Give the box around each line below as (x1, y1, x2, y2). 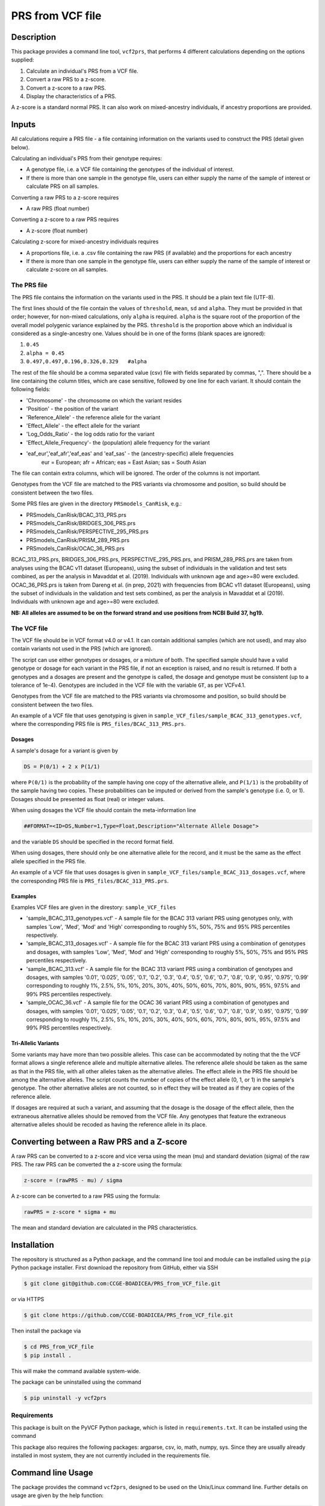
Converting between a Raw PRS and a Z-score (11, 1136, 188, 1147)
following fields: (11, 386, 51, 393)
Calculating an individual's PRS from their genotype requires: (11, 155, 162, 162)
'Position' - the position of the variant (26, 405, 119, 413)
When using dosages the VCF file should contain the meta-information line (11, 807, 196, 813)
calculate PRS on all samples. (26, 183, 99, 190)
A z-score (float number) (26, 227, 88, 234)
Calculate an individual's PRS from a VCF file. (26, 67, 138, 75)
